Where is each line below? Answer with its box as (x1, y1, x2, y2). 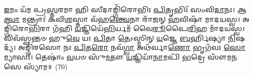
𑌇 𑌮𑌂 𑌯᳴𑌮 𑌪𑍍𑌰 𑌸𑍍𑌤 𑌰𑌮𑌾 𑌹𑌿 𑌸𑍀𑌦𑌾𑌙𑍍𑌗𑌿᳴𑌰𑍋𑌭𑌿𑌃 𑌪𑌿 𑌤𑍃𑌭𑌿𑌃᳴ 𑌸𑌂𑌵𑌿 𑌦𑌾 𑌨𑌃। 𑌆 (4, 4, 247, 14)
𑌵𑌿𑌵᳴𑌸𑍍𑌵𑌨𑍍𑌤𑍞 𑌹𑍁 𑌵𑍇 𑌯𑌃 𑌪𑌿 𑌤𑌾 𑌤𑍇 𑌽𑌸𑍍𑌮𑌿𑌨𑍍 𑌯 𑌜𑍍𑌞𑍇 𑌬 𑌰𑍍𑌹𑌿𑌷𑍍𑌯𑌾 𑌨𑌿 (4, 32, 236, 43)
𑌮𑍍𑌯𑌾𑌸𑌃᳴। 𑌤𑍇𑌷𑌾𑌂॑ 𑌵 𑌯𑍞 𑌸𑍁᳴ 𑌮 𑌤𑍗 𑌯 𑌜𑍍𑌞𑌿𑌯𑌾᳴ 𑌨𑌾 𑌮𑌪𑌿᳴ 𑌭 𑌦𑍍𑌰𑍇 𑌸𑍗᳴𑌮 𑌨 (4, 51, 237, 61)
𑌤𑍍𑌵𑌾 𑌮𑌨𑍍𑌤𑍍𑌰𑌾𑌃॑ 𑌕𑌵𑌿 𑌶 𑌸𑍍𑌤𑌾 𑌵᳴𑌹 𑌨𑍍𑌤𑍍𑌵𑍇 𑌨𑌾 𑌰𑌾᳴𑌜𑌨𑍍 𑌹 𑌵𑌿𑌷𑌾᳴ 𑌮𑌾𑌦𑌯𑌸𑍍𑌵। (4, 14, 240, 24)
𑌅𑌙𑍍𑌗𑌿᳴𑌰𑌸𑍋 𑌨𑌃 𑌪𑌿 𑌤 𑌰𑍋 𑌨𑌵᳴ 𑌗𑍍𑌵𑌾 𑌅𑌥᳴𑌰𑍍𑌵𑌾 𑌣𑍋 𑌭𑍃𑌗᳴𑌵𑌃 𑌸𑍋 (18, 42, 246, 52)
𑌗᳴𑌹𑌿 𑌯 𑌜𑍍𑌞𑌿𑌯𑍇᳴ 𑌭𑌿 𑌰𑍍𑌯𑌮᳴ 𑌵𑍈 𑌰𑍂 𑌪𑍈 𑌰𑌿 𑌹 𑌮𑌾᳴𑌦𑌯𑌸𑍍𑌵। (52, 23, 245, 33)
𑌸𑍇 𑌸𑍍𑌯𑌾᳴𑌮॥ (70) (4, 61, 68, 71)
